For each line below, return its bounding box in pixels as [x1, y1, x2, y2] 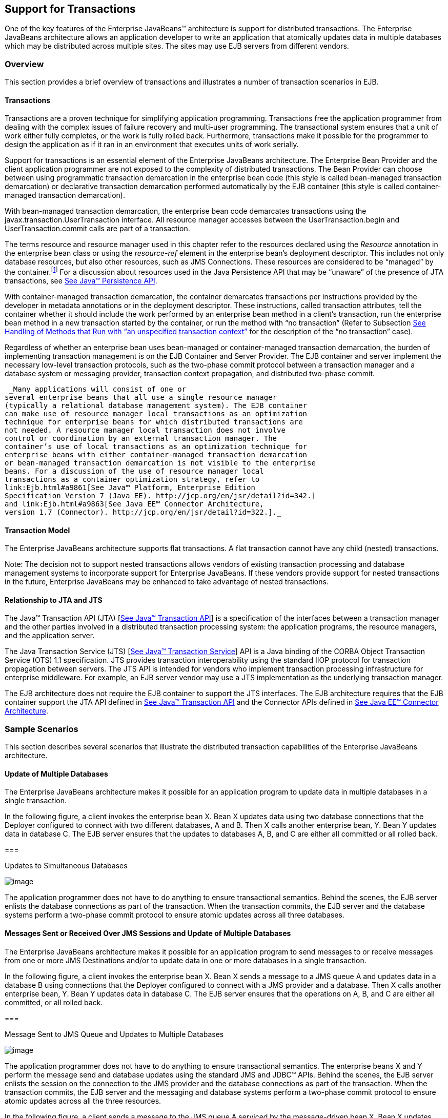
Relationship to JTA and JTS [5, 595, 103, 604]
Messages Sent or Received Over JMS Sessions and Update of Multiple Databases [5, 929, 291, 938]
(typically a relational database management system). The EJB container [5, 401, 308, 410]
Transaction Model [5, 525, 70, 535]
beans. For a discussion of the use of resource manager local [5, 467, 264, 476]
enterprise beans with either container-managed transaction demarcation [5, 451, 308, 459]
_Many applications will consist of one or [9, 385, 187, 394]
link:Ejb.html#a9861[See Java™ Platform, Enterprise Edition [5, 483, 255, 492]
